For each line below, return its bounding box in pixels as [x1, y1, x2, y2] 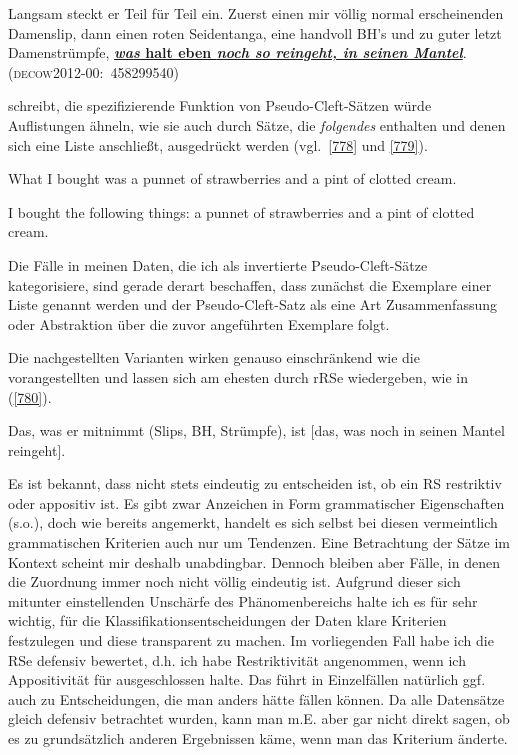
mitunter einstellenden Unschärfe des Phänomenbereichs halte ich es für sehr [8, 590, 478, 611]
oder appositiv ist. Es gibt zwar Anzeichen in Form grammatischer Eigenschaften [8, 492, 505, 513]
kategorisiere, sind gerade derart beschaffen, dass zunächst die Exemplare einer [8, 274, 492, 295]
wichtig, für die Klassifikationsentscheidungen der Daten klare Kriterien [8, 610, 447, 631]
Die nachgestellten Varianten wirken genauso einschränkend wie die [8, 347, 420, 368]
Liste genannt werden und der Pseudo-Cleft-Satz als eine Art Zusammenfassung [8, 294, 498, 315]
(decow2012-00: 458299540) [8, 61, 179, 82]
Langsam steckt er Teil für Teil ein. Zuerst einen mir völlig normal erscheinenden [8, 3, 504, 23]
